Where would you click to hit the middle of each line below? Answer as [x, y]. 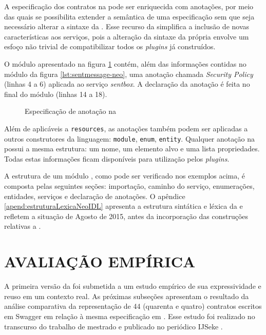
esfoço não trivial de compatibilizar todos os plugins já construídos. [110, 46]
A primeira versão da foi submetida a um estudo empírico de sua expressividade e [133, 286]
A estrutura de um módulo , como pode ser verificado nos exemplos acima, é [125, 176]
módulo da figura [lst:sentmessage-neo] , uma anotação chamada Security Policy [129, 74]
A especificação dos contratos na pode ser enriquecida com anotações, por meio [129, 6]
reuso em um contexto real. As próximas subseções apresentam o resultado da [127, 296]
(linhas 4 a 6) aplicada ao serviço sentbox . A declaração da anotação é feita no [127, 84]
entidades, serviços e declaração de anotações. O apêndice [95, 196]
